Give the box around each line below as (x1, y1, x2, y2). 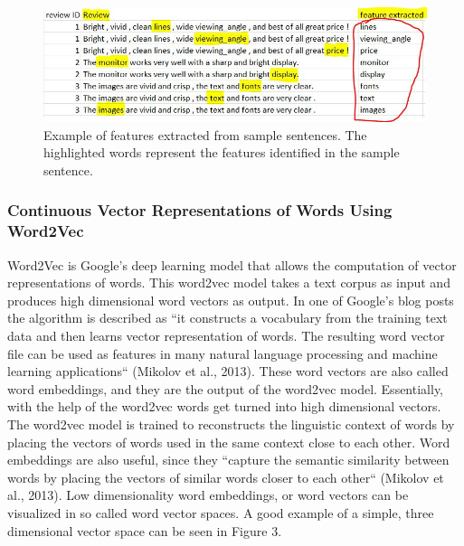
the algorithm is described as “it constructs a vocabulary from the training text (7, 308, 448, 327)
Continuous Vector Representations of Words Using (7, 199, 393, 221)
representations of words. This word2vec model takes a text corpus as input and (7, 273, 450, 292)
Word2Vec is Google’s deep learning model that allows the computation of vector (7, 255, 457, 274)
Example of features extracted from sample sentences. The (43, 125, 367, 144)
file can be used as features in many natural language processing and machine (7, 344, 438, 362)
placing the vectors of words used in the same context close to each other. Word (7, 432, 450, 451)
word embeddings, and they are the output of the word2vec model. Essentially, (7, 379, 444, 398)
